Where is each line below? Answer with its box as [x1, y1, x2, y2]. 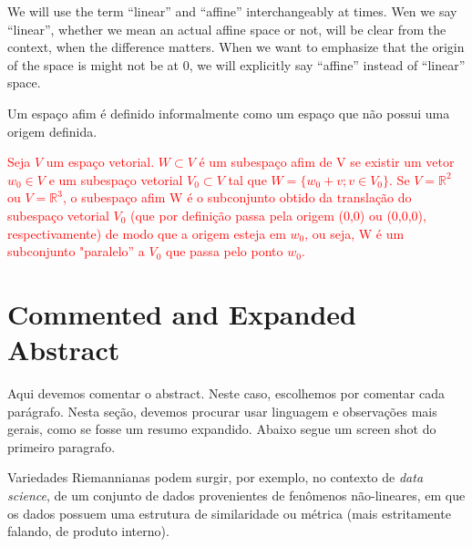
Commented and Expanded [7, 294, 356, 332]
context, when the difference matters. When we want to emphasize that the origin [7, 37, 465, 57]
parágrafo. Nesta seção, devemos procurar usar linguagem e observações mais [7, 401, 437, 420]
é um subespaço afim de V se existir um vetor [199, 152, 455, 171]
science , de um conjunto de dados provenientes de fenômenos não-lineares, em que [7, 486, 466, 504]
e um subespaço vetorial [48, 170, 183, 189]
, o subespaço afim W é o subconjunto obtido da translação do [62, 188, 412, 207]
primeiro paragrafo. [7, 437, 116, 456]
